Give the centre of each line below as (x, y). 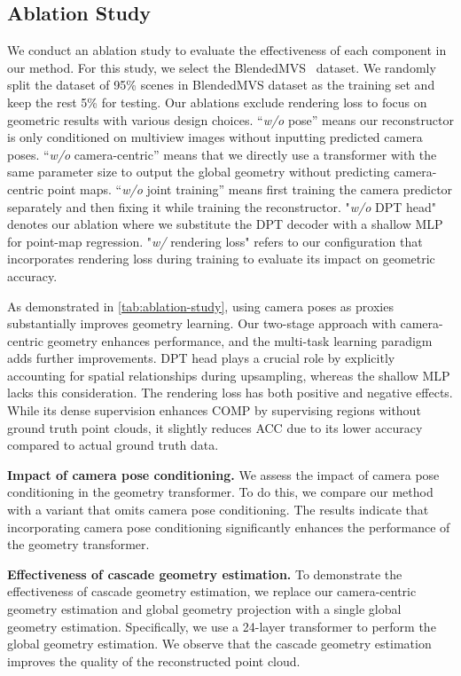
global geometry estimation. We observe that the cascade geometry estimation (219, 644)
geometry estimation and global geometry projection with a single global (204, 609)
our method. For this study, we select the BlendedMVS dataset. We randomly (222, 67)
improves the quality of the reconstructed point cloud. (154, 660)
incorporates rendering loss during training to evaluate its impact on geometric (221, 259)
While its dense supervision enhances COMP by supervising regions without (214, 410)
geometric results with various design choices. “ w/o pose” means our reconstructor (230, 119)
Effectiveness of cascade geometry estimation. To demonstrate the (205, 574)
